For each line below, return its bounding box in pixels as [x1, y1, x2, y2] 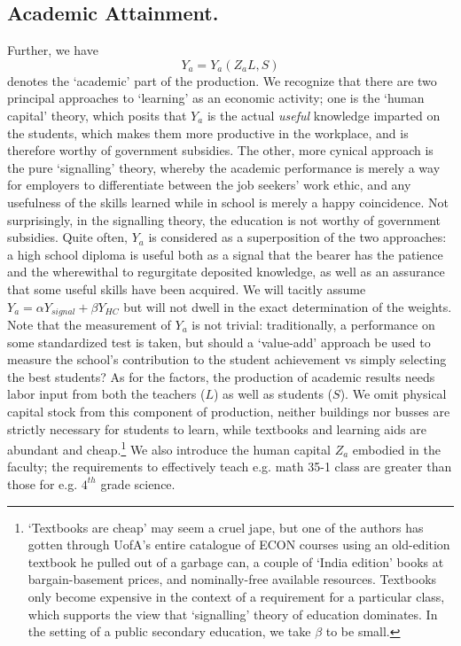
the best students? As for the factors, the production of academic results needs [7, 367, 435, 385]
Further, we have [7, 41, 98, 59]
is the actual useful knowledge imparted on [207, 105, 441, 124]
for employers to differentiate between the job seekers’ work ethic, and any [7, 175, 411, 194]
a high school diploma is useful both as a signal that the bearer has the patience [7, 245, 443, 263]
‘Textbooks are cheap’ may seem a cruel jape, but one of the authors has [27, 518, 424, 536]
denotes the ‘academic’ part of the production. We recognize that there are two [7, 71, 437, 90]
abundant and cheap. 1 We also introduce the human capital [7, 438, 331, 458]
